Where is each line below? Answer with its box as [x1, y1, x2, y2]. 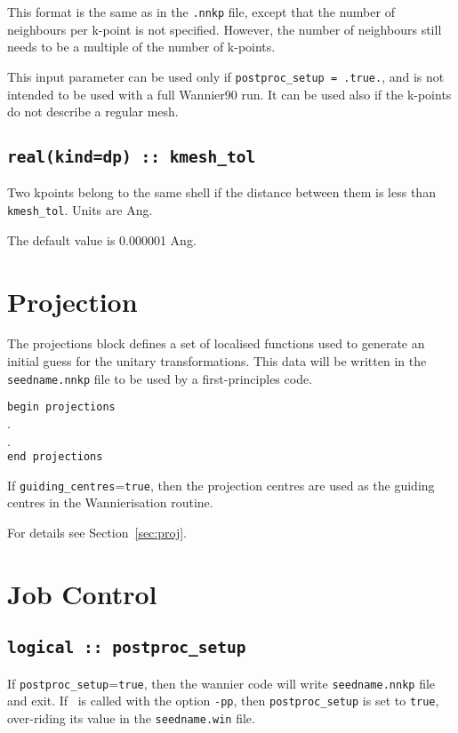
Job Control [7, 575, 157, 611]
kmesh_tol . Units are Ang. [7, 201, 153, 219]
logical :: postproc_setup [7, 638, 246, 657]
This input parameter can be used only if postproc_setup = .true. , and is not [7, 67, 445, 85]
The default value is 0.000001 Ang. [7, 230, 197, 249]
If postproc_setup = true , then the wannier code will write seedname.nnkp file [7, 673, 436, 692]
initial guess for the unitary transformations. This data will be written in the [7, 352, 427, 370]
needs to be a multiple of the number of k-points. [7, 37, 276, 56]
